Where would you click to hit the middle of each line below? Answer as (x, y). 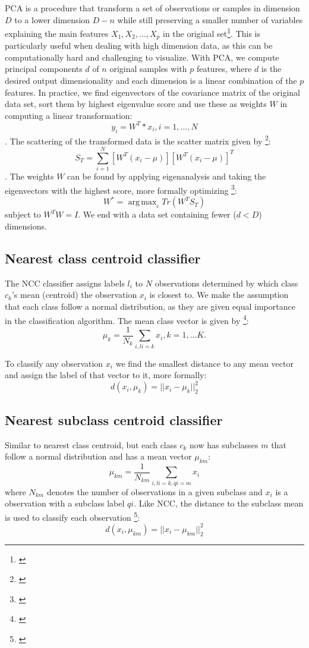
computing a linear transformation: (69, 115)
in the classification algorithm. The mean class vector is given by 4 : (127, 319)
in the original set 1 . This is (212, 32)
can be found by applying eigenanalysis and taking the (167, 176)
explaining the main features (57, 33)
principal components (44, 69)
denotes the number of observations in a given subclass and (154, 491)
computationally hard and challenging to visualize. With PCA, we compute (142, 57)
